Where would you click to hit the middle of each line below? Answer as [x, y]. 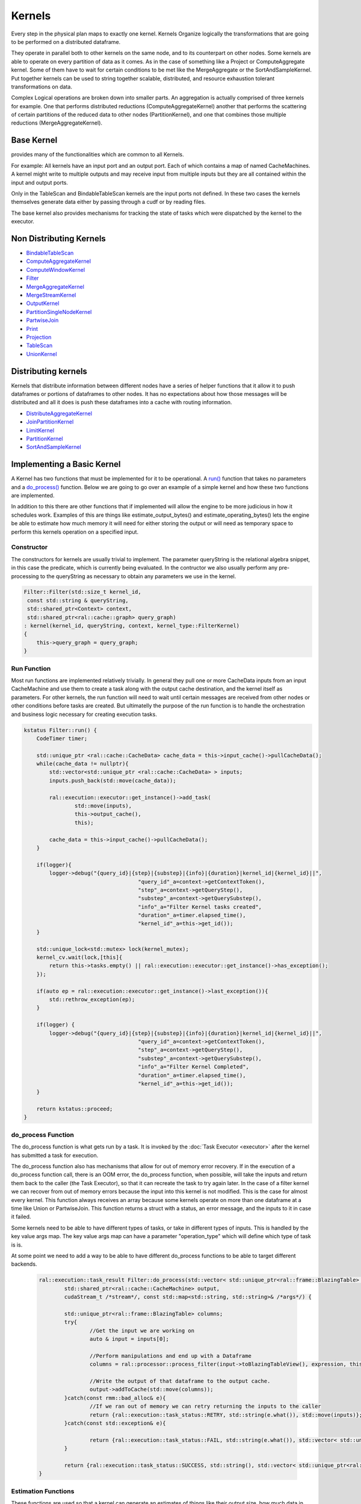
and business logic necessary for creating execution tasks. [84, 714]
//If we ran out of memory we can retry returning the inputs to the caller [205, 1407]
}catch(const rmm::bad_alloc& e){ [115, 1398]
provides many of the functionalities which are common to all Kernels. [97, 155]
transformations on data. [42, 87]
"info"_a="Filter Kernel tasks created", [200, 907]
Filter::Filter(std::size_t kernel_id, [82, 592]
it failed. [21, 1217]
